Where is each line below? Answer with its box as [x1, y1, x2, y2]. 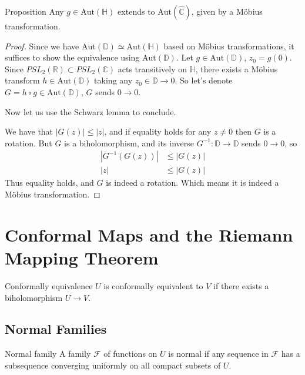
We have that [5, 125, 53, 138]
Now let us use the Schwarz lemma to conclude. [5, 105, 176, 118]
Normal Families [5, 320, 107, 338]
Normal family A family [5, 347, 91, 360]
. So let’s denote [175, 74, 233, 86]
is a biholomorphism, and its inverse [64, 136, 194, 149]
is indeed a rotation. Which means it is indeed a [106, 176, 279, 189]
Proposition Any [5, 5, 64, 17]
